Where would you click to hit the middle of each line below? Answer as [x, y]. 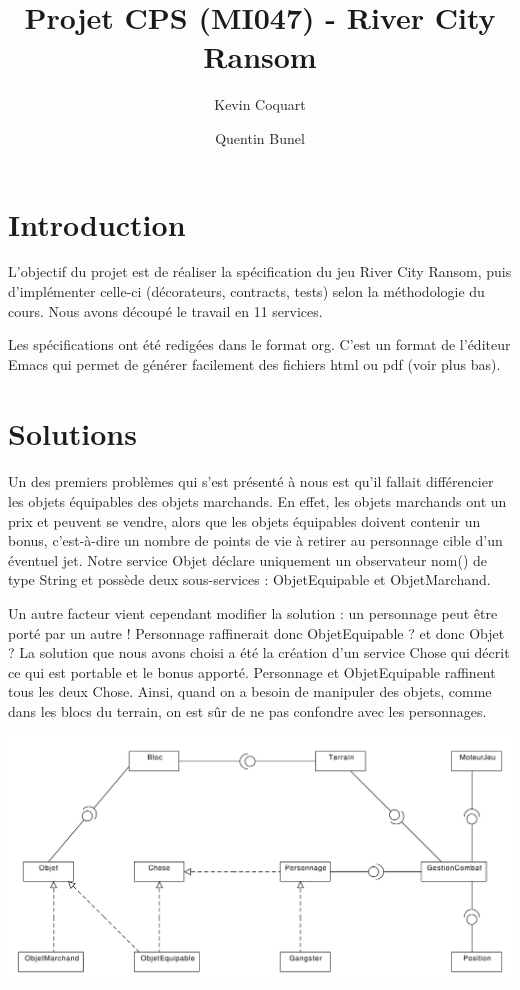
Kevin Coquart [260, 104]
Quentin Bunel [260, 137]
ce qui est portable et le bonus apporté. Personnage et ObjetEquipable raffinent [252, 671]
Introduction [97, 223]
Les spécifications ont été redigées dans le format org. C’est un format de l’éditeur [259, 344]
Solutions [72, 432]
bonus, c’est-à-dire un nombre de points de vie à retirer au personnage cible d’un [255, 540]
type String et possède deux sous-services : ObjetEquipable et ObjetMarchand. [249, 579]
